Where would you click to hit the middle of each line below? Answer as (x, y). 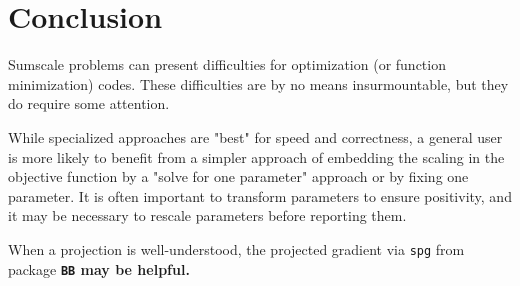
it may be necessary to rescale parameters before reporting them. (207, 215)
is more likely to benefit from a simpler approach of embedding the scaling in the (256, 156)
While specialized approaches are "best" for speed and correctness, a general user (255, 136)
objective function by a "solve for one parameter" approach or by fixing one (238, 176)
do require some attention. (89, 103)
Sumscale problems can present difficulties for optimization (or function (227, 64)
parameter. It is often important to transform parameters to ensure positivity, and (260, 195)
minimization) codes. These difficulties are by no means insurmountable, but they (258, 83)
